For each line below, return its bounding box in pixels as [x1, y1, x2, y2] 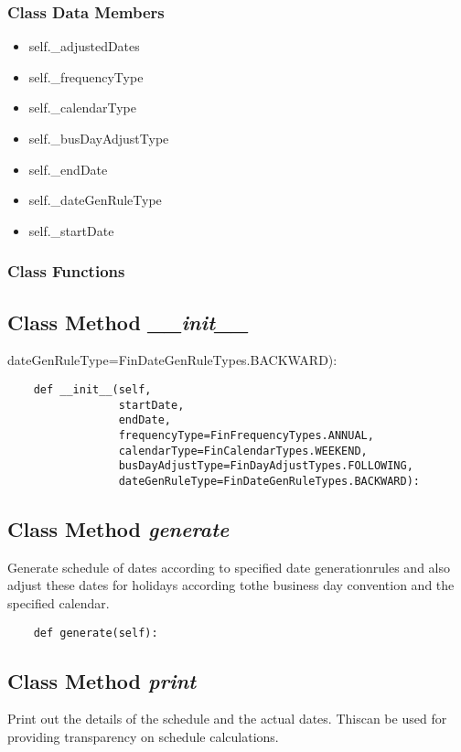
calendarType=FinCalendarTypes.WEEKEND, [118, 444, 368, 457]
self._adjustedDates [28, 37, 140, 56]
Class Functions [7, 260, 125, 283]
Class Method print [7, 666, 197, 694]
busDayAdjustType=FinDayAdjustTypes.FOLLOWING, [118, 459, 413, 473]
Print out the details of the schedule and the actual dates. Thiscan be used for [7, 709, 447, 728]
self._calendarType [28, 98, 136, 117]
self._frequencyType [28, 67, 144, 86]
